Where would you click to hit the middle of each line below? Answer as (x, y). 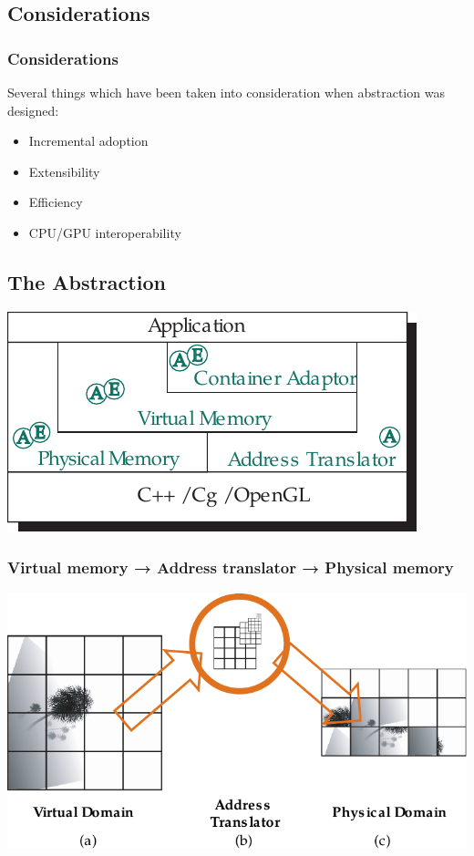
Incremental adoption (88, 141)
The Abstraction (87, 281)
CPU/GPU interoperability (105, 232)
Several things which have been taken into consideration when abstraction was (226, 92)
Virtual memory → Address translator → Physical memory (231, 567)
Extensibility (64, 171)
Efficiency (56, 202)
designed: (33, 110)
